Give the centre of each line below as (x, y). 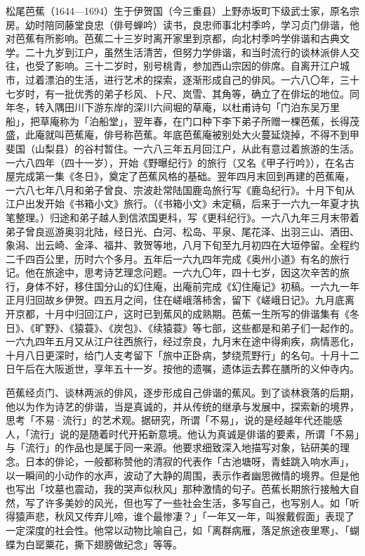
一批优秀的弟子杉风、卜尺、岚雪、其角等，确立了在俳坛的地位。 (202, 93)
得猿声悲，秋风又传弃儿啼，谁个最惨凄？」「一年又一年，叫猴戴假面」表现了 (180, 516)
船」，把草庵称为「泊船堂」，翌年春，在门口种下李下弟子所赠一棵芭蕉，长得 (178, 121)
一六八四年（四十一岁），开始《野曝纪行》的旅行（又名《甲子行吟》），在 (170, 162)
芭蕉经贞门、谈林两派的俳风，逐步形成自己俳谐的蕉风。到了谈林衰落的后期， (182, 393)
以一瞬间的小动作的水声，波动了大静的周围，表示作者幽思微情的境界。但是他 (182, 475)
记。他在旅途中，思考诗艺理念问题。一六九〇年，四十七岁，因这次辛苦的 (173, 272)
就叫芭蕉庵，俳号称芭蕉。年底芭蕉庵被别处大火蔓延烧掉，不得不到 (197, 135)
